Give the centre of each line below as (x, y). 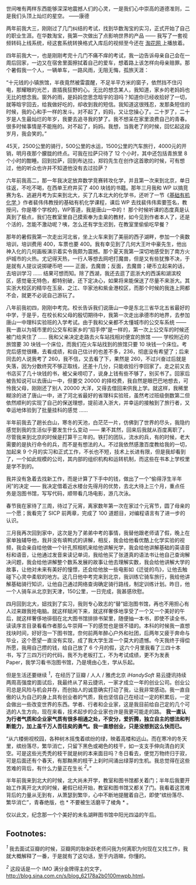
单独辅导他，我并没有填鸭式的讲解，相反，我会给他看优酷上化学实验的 (95, 540)
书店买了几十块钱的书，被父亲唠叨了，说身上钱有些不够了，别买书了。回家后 (98, 373)
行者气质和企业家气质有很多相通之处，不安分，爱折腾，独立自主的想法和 (98, 719)
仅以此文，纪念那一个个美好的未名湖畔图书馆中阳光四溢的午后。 (83, 815)
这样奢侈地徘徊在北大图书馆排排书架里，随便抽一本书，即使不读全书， (106, 618)
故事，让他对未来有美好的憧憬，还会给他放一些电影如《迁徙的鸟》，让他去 (94, 569)
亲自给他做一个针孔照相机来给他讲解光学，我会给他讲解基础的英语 (105, 547)
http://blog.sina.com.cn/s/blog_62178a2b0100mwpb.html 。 (77, 876)
